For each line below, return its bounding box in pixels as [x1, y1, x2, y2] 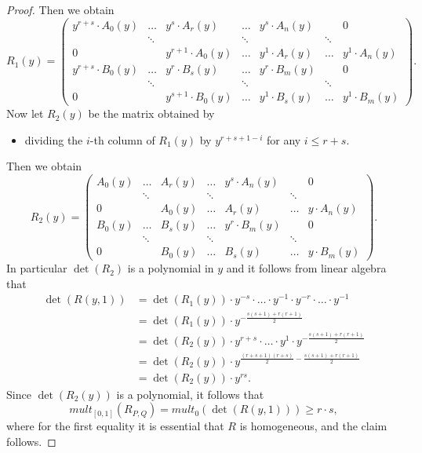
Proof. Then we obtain [6, 2, 115, 17]
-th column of [89, 131, 155, 148]
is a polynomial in [127, 260, 214, 276]
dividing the [24, 131, 83, 148]
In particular [6, 260, 67, 276]
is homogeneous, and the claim [239, 418, 387, 434]
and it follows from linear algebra [226, 260, 387, 276]
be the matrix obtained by [88, 105, 215, 122]
